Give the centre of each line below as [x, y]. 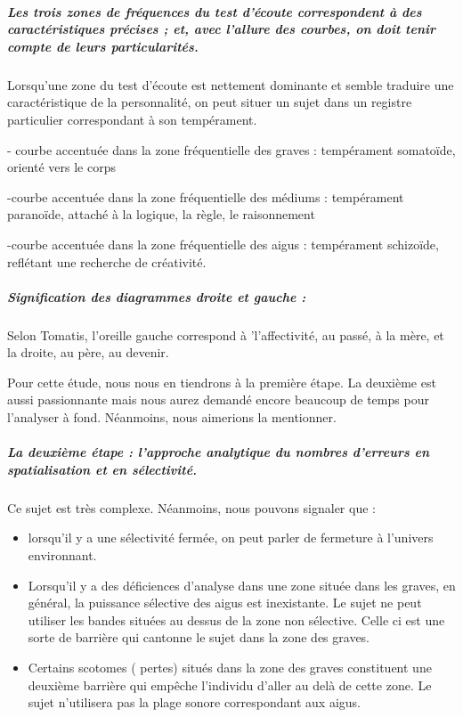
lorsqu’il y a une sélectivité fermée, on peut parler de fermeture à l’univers [231, 538]
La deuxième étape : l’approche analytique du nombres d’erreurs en [219, 452]
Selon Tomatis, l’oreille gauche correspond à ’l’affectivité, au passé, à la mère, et [226, 334]
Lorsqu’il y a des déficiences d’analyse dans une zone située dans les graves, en [242, 585]
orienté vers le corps [61, 167]
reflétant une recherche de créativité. [107, 261]
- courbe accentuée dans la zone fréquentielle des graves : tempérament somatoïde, [231, 149]
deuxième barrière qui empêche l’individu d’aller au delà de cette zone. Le [230, 684]
